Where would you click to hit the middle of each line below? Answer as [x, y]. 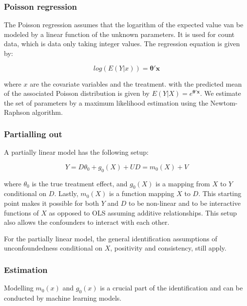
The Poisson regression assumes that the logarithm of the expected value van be [124, 25]
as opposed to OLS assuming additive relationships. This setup [143, 212]
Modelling [19, 288]
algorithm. [47, 112]
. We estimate [220, 93]
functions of [21, 212]
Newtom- [224, 102]
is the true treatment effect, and [80, 183]
